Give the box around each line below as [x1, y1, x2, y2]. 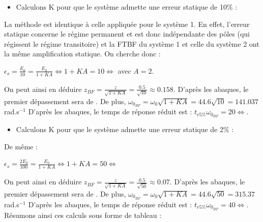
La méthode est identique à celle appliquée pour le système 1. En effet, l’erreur [4, 18, 250, 29]
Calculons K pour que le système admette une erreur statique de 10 [16, 2, 227, 12]
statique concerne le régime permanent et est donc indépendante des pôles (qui [4, 28, 250, 39]
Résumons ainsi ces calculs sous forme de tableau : [4, 209, 162, 220]
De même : [4, 141, 38, 151]
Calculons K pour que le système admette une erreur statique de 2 [16, 124, 223, 135]
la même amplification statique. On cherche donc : [4, 48, 161, 59]
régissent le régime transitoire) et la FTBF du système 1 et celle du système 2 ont [4, 38, 259, 49]
